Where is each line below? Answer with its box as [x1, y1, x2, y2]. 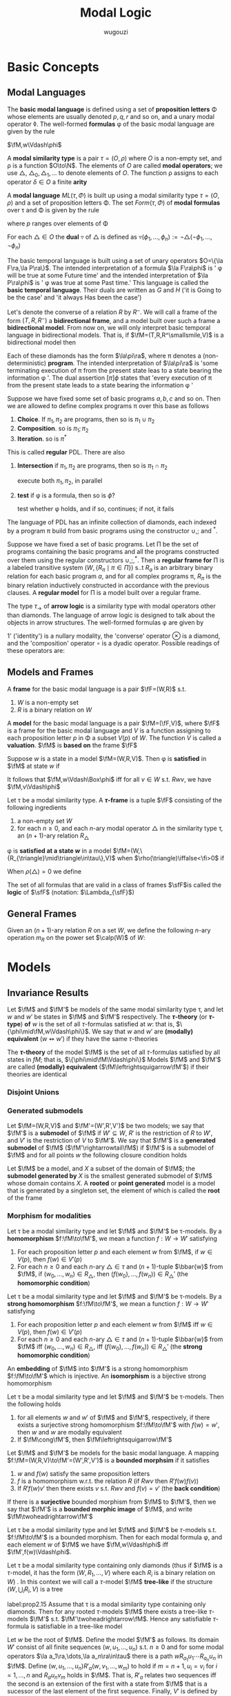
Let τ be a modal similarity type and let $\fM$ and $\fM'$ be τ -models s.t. [7, 1526, 217, 1534]
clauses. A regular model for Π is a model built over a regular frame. [7, 589, 201, 597]
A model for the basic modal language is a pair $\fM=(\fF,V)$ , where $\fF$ [7, 719, 220, 727]
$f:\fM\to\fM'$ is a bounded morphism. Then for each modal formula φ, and [7, 1533, 223, 1542]
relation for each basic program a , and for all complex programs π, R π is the [7, 572, 222, 582]
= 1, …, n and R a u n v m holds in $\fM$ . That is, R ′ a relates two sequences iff [7, 1670, 217, 1681]
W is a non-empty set [17, 698, 79, 706]
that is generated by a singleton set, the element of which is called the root [7, 1186, 221, 1195]
